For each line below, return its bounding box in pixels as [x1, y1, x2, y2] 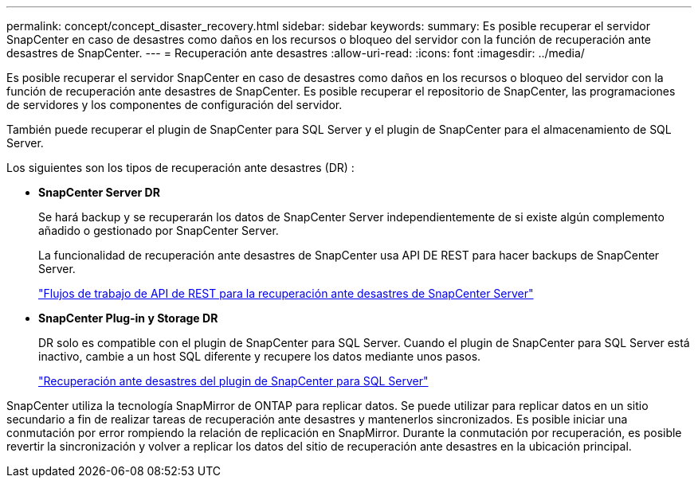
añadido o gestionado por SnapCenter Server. [38, 224, 279, 237]
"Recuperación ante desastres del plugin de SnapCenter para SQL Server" [38, 374, 429, 388]
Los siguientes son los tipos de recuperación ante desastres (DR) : [6, 161, 355, 174]
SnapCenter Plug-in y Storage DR [38, 311, 218, 325]
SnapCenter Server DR [38, 185, 160, 199]
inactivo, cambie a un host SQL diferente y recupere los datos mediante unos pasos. [38, 349, 481, 363]
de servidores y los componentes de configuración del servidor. [6, 98, 343, 111]
